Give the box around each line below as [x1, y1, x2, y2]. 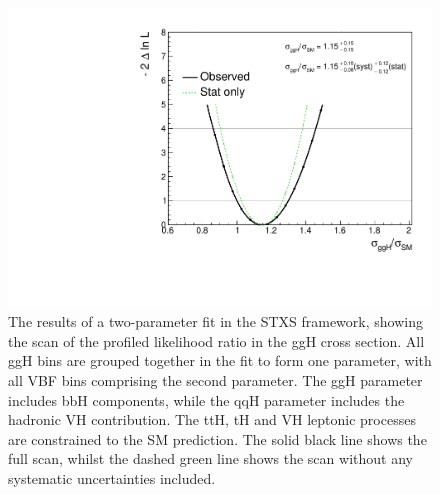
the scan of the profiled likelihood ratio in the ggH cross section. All [8, 330, 425, 351]
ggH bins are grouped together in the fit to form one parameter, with [8, 350, 432, 371]
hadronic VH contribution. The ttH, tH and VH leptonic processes [8, 409, 416, 430]
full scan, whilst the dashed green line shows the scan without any [8, 448, 413, 469]
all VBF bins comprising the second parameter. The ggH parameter [8, 370, 423, 391]
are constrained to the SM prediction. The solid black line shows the [8, 428, 427, 449]
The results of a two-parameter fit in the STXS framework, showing [8, 311, 423, 332]
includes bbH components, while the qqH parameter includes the [8, 389, 405, 410]
